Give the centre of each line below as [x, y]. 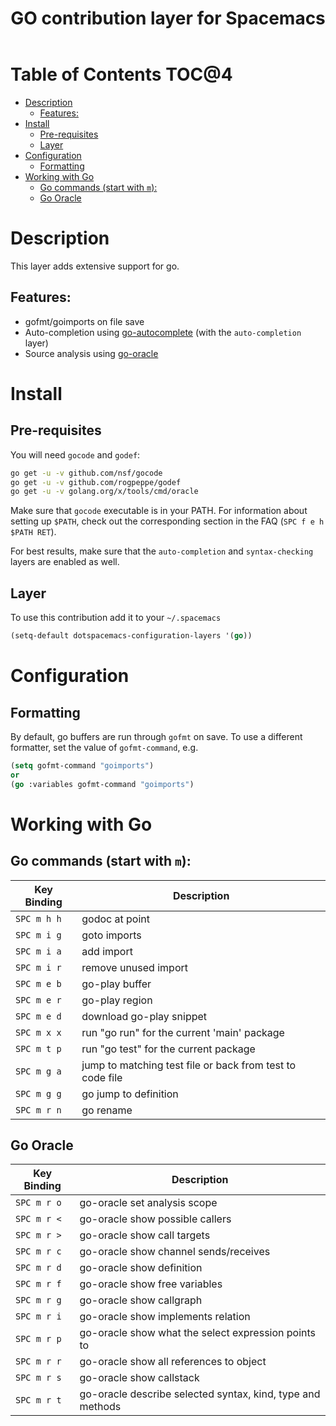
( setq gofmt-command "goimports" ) [82, 766]
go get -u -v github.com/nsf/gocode [86, 473]
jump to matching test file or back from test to [189, 1065]
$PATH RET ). [33, 532]
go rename [107, 1110]
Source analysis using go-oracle [91, 353]
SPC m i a [38, 951]
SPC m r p [38, 1339]
